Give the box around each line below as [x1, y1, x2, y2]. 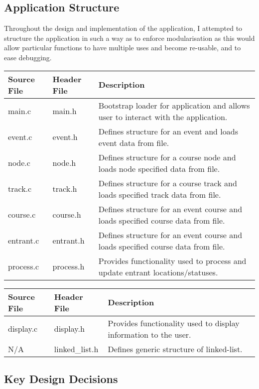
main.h [52, 105, 77, 117]
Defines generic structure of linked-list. [108, 343, 243, 355]
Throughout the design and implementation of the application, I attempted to [4, 23, 243, 33]
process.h [52, 260, 85, 272]
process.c [8, 260, 39, 272]
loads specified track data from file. [98, 188, 221, 200]
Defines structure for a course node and [98, 151, 236, 163]
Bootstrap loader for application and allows [98, 99, 250, 111]
